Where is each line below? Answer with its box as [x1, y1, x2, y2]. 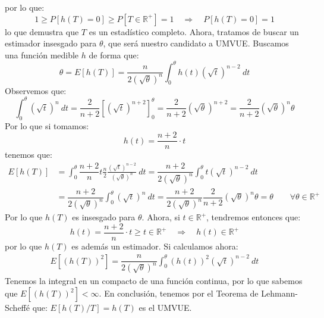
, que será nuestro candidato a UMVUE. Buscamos [103, 37, 289, 49]
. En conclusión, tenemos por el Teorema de [99, 287, 259, 300]
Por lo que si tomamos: [5, 119, 89, 132]
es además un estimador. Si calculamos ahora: [71, 239, 238, 252]
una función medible [5, 48, 79, 61]
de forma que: [89, 48, 139, 61]
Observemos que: [5, 84, 67, 96]
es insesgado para [72, 211, 136, 223]
